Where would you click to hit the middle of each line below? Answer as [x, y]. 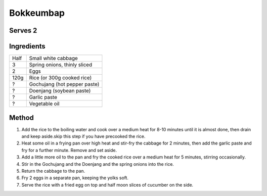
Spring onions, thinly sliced [61, 65]
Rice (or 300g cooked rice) [60, 78]
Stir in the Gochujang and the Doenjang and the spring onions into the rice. [98, 164]
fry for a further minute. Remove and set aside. [69, 150]
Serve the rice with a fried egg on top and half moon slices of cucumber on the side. [108, 185]
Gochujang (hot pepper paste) [64, 84]
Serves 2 [23, 30]
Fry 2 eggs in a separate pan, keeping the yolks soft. [75, 178]
